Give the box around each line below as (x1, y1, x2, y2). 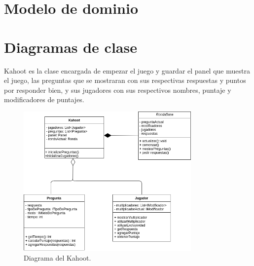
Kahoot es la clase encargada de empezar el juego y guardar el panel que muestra (4, 65, 250, 76)
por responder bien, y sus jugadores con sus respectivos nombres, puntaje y (4, 84, 231, 95)
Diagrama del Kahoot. (24, 253, 91, 263)
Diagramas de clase (4, 37, 137, 57)
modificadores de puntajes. (4, 94, 84, 105)
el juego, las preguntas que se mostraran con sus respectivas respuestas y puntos (4, 75, 246, 85)
